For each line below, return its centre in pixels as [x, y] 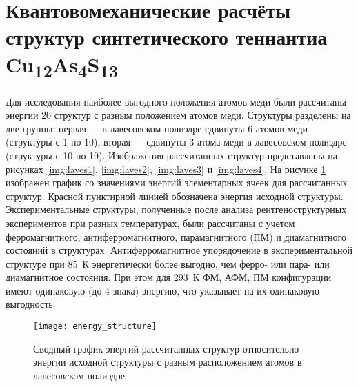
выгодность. [31, 304]
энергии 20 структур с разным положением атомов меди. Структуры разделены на [178, 115]
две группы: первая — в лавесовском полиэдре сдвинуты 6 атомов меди [157, 128]
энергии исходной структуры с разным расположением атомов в [168, 362]
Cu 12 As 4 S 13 [62, 66]
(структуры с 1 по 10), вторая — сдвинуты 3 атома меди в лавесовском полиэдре [176, 142]
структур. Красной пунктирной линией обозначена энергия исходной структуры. [175, 196]
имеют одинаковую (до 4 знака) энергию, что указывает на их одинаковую [163, 290]
